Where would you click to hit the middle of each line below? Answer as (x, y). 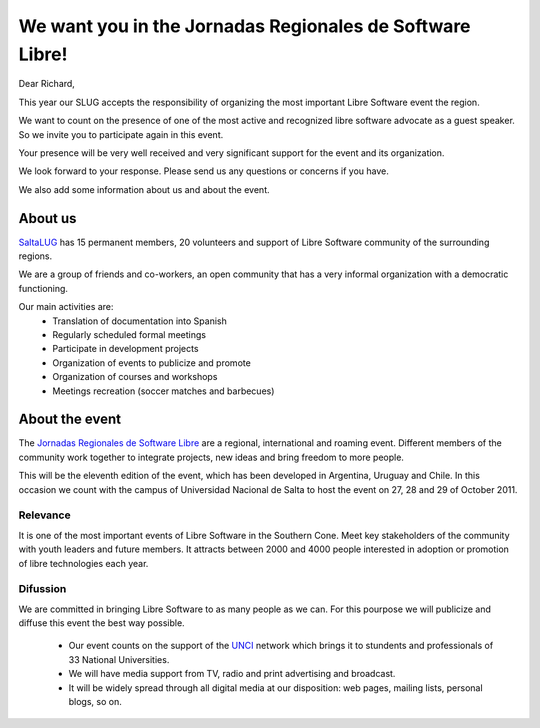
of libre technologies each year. (83, 563)
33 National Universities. (119, 659)
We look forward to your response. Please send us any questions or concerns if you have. (203, 171)
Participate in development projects (125, 349)
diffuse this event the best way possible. (101, 623)
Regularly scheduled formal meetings (129, 334)
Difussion (42, 589)
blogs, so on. (95, 701)
